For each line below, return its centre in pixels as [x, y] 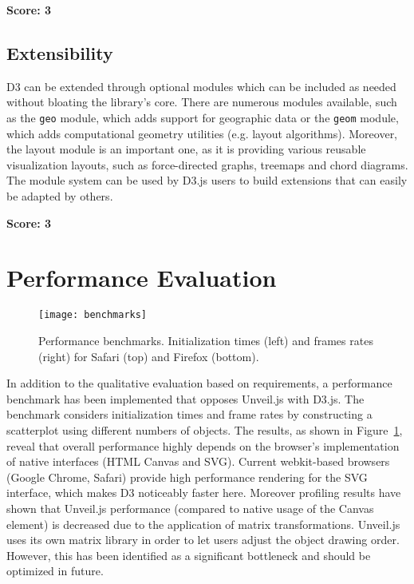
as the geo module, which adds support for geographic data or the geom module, [203, 117]
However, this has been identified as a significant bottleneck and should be [189, 555]
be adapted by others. [60, 196]
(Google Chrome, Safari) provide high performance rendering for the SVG [187, 477]
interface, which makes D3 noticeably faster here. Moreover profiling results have [204, 493]
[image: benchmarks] [93, 315]
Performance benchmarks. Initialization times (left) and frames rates [206, 340]
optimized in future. [55, 571]
